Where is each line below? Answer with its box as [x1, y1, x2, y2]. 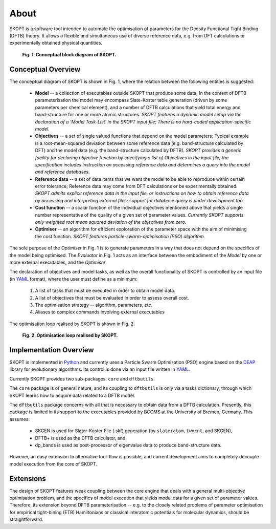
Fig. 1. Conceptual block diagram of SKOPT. [22, 51, 117, 57]
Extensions [9, 474, 46, 483]
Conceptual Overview [9, 65, 81, 74]
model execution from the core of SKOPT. [9, 461, 97, 467]
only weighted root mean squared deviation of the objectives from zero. [35, 219, 187, 225]
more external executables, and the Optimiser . [9, 259, 107, 265]
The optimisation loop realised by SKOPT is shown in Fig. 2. [9, 321, 135, 327]
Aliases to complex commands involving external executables [35, 309, 165, 315]
